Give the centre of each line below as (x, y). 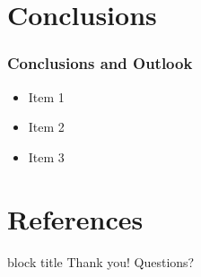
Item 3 (46, 156)
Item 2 (46, 127)
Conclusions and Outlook (100, 63)
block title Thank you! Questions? (101, 261)
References (75, 218)
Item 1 (46, 96)
